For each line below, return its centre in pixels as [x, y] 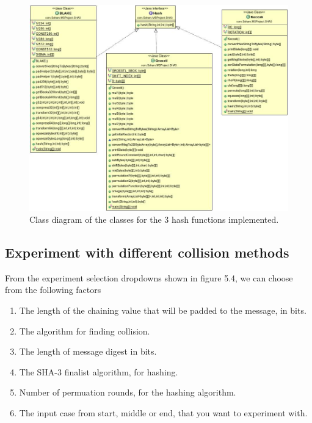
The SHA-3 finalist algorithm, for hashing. [99, 371]
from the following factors [53, 290]
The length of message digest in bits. [88, 351]
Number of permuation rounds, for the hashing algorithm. [128, 392]
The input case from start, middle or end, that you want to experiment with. [163, 413]
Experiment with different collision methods [147, 252]
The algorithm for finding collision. [85, 331]
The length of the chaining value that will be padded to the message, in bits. [163, 310]
